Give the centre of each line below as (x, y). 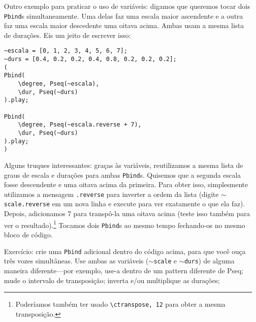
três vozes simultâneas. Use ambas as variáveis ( (76, 261)
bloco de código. (28, 235)
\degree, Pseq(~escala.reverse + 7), (80, 125)
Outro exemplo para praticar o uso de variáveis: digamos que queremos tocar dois (127, 6)
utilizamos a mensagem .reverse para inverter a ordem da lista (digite (112, 194)
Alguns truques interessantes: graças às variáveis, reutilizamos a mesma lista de (124, 165)
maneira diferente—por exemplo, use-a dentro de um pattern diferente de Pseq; (124, 270)
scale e (165, 261)
